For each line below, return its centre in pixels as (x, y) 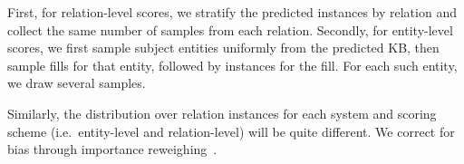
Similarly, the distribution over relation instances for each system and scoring (222, 113)
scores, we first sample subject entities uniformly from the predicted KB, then (223, 48)
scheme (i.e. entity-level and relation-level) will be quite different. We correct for (231, 131)
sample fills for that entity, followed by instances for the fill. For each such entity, (232, 65)
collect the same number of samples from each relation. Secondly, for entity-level (230, 29)
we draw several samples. (77, 83)
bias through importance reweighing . (112, 149)
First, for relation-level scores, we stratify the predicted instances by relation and (232, 12)
